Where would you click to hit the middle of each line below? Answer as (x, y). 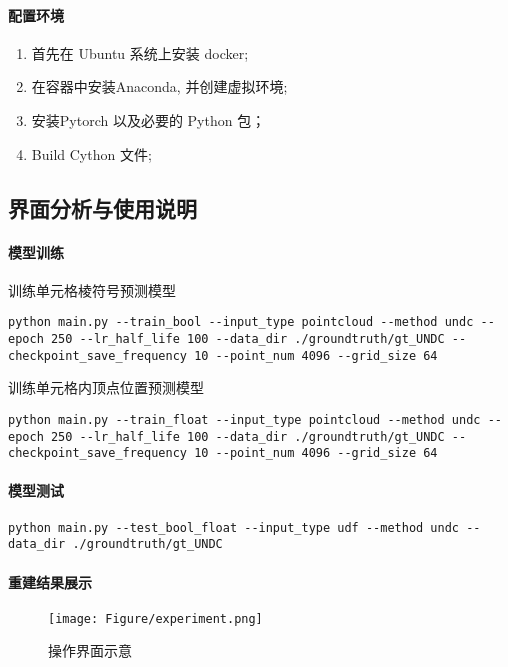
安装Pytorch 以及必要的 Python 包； (148, 119)
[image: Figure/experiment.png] (155, 618)
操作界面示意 (90, 650)
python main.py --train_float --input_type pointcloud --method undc (244, 419)
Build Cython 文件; (91, 153)
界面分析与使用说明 (102, 207)
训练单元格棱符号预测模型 (92, 289)
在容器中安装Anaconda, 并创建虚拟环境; (159, 86)
